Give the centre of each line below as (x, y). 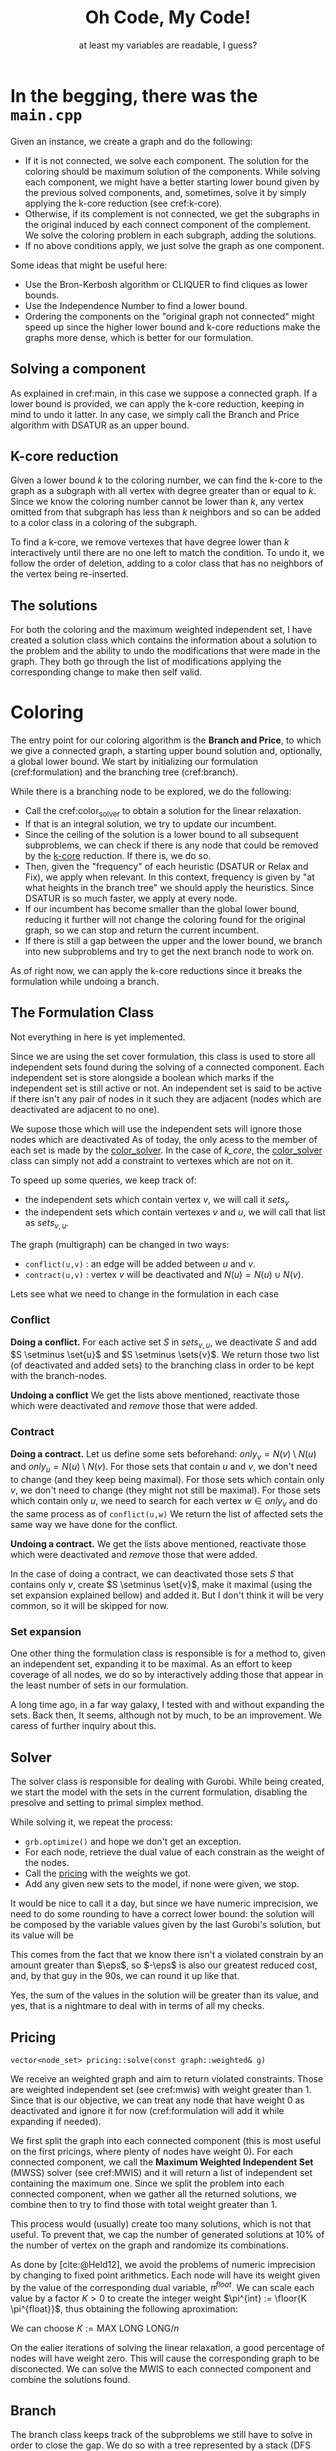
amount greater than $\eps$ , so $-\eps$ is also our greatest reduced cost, (164, 1965)
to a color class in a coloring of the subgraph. (104, 523)
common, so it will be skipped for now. (89, 1606)
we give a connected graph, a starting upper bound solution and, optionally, (166, 751)
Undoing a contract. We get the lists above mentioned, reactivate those (158, 1544)
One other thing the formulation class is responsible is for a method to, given (168, 1653)
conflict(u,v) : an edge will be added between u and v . (140, 1264)
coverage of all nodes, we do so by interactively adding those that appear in (167, 1675)
